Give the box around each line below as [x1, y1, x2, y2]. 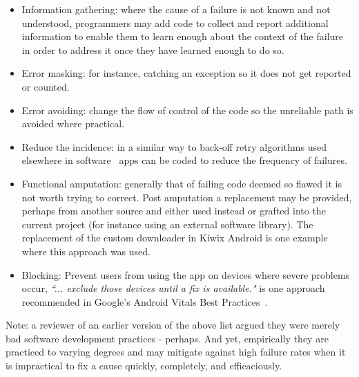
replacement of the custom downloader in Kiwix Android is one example [21, 230, 328, 245]
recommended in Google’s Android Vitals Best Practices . [21, 294, 268, 309]
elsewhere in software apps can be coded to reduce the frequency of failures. [21, 153, 347, 167]
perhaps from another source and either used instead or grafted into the [21, 203, 326, 218]
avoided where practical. [21, 116, 125, 131]
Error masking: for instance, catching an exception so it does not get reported [21, 66, 351, 80]
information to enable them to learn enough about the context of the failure [21, 29, 344, 44]
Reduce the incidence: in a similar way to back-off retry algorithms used [21, 139, 327, 154]
